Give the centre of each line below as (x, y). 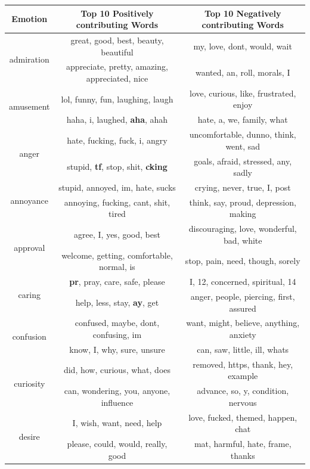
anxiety (243, 334)
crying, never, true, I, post (243, 187)
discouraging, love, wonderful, (243, 229)
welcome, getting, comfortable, (117, 255)
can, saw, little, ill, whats (243, 349)
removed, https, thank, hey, (243, 364)
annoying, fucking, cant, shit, (117, 202)
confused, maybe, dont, (117, 323)
